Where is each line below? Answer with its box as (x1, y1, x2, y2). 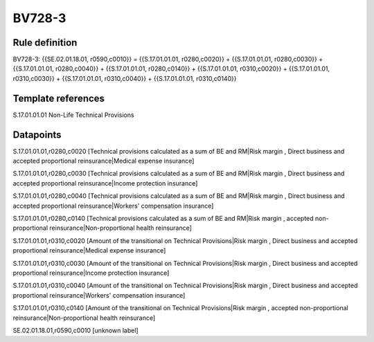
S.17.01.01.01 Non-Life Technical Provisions (12, 111, 134, 119)
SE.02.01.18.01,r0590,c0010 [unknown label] (12, 326, 139, 334)
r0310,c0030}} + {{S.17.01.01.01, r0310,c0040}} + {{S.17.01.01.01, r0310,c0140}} (12, 74, 237, 82)
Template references (12, 92, 105, 104)
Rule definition (12, 37, 78, 48)
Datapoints (12, 129, 62, 141)
